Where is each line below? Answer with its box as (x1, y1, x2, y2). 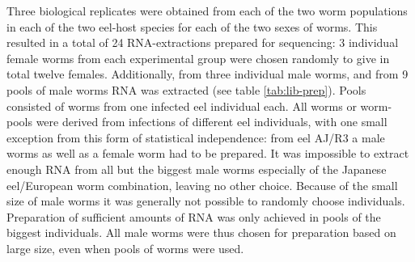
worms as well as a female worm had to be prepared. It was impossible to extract (6, 145, 409, 162)
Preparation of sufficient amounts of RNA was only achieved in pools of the (6, 208, 381, 225)
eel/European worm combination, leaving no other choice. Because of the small (6, 176, 398, 193)
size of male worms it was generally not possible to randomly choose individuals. (6, 192, 405, 209)
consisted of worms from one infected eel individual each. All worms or (6, 97, 357, 114)
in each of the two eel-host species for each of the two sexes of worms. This (6, 18, 378, 35)
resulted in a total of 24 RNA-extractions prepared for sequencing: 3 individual (6, 34, 399, 51)
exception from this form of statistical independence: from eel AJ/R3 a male (6, 129, 385, 146)
